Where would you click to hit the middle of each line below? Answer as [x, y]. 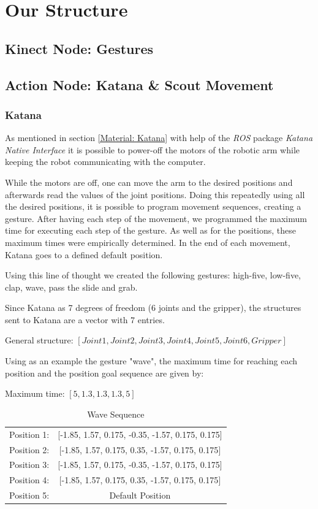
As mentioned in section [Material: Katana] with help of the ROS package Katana [159, 138]
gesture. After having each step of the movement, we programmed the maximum [156, 218]
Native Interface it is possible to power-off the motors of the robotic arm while [152, 149]
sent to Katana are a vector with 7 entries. [85, 319]
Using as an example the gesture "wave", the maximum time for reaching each [151, 361]
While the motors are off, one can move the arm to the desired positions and [149, 182]
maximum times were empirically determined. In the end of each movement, [148, 242]
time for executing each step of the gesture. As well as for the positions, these [151, 230]
